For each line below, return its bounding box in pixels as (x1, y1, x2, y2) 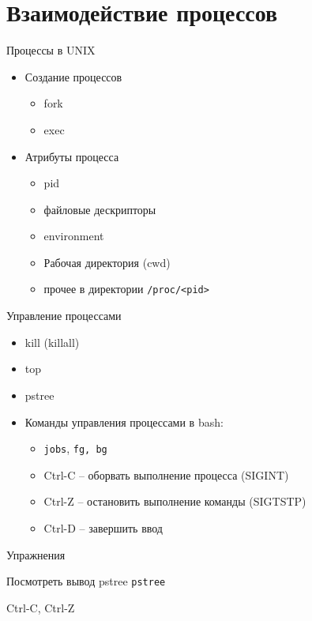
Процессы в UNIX (6, 42, 96, 58)
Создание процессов (24, 68, 122, 85)
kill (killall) (24, 333, 80, 350)
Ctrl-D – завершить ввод (43, 519, 163, 536)
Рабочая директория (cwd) (43, 254, 171, 270)
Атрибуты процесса (24, 148, 119, 164)
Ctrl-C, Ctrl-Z (6, 599, 75, 615)
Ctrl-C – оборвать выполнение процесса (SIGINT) (43, 466, 289, 483)
